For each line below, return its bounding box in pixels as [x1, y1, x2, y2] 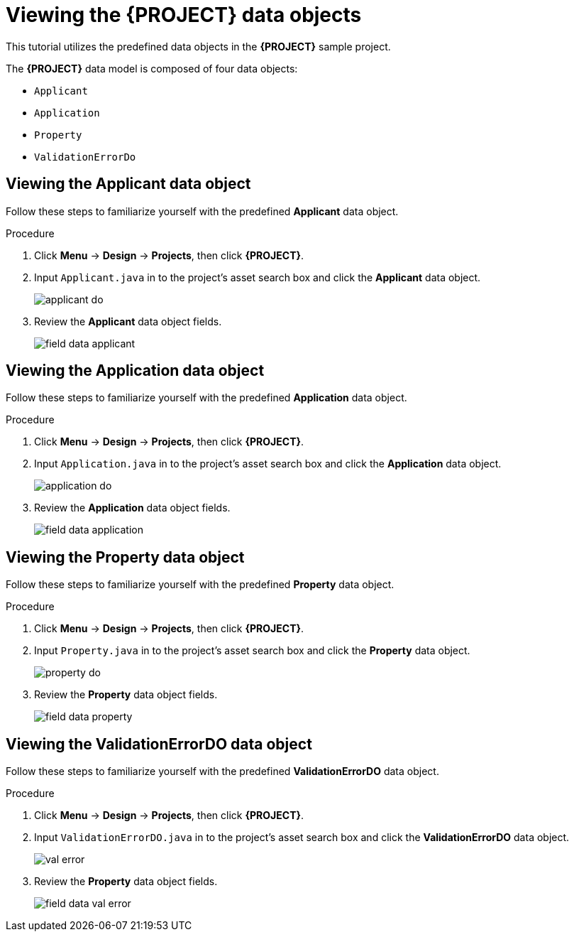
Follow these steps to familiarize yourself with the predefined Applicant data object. [6, 205, 399, 217]
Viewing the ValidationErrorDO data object [6, 735, 312, 753]
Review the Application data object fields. [34, 502, 231, 514]
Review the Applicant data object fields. [34, 315, 222, 327]
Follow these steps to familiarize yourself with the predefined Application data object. [6, 391, 407, 404]
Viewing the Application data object [6, 362, 265, 380]
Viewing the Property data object [6, 548, 245, 566]
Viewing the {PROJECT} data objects [6, 3, 362, 27]
